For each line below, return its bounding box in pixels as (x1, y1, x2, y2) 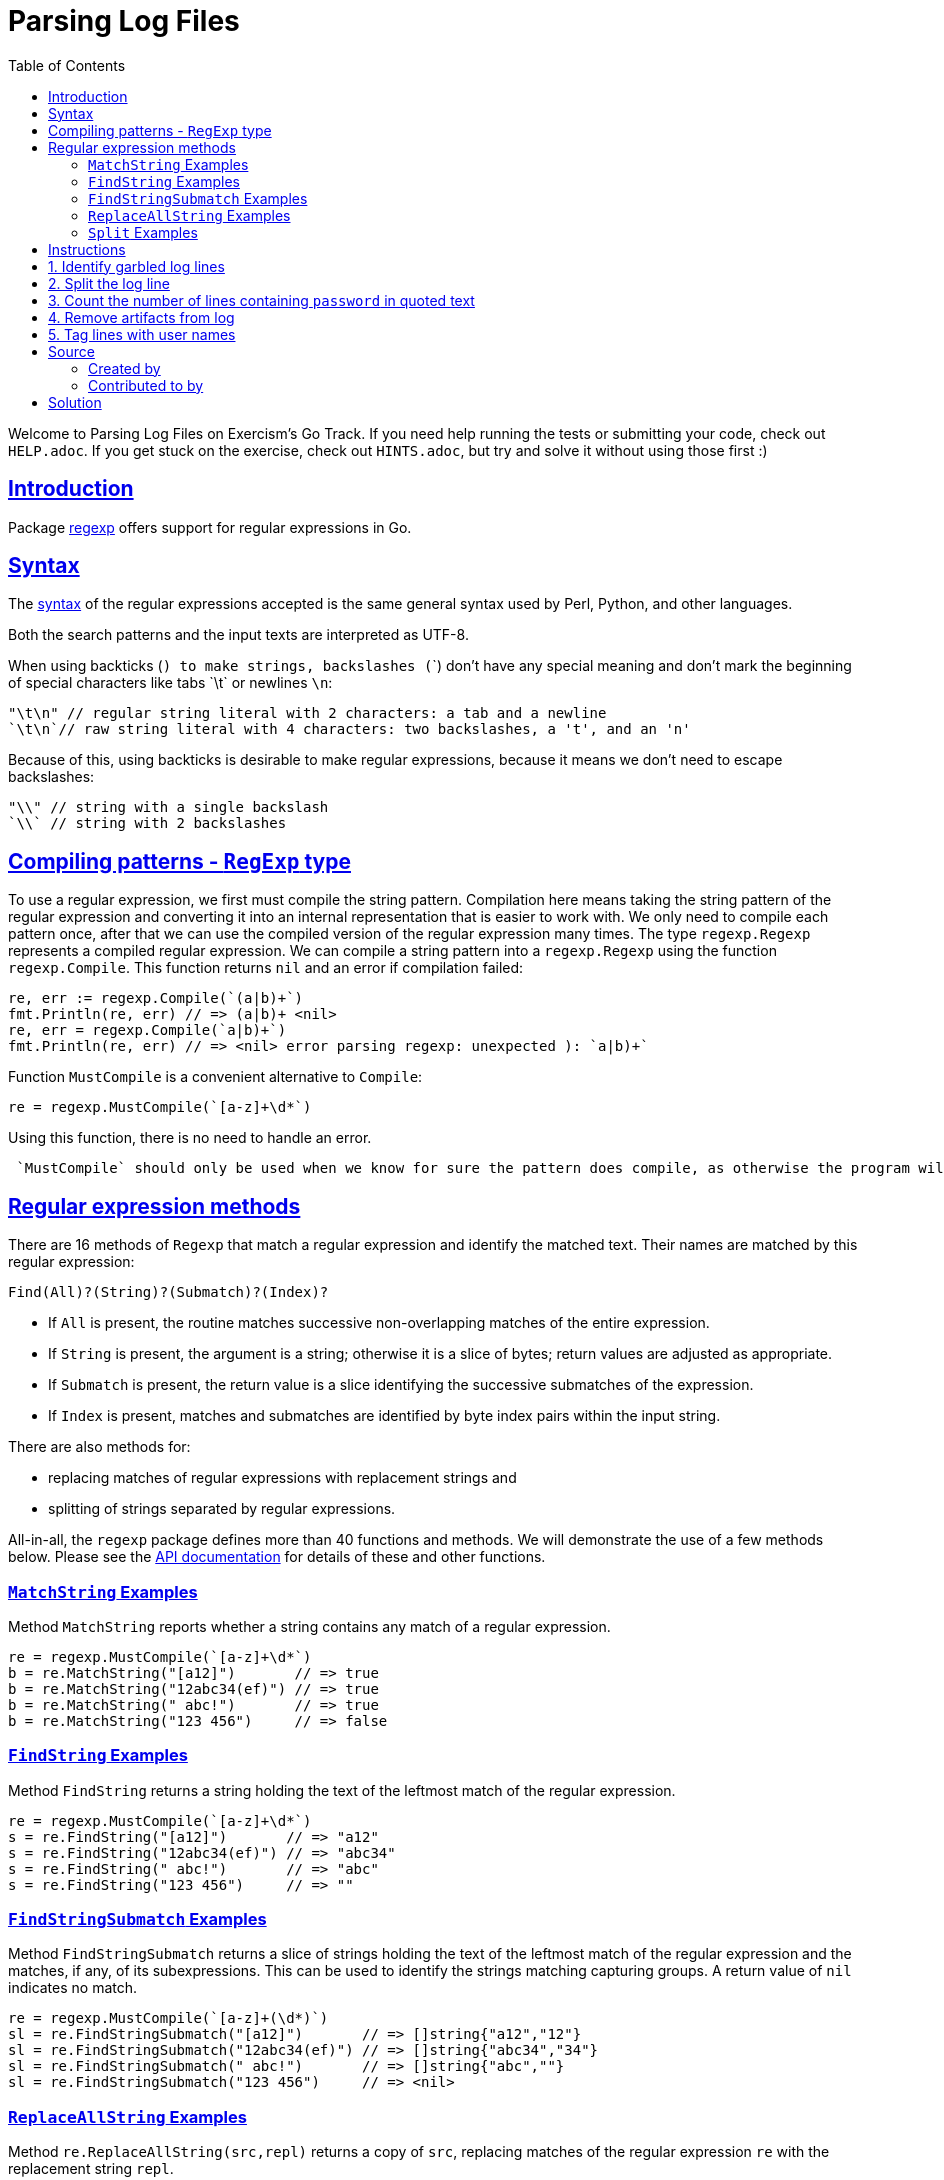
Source (48, 342, 95, 360)
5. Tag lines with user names (48, 325, 236, 343)
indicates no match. (8, 1979, 138, 1997)
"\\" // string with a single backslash (8, 799, 329, 816)
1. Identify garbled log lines (48, 257, 225, 275)
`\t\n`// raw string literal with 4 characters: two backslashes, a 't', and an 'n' (8, 721, 691, 738)
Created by (88, 359, 161, 377)
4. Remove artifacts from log (48, 308, 235, 326)
